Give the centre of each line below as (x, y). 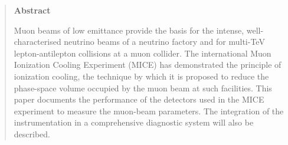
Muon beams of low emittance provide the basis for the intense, (129, 30)
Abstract (32, 10)
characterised (37, 42)
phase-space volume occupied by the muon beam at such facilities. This (143, 88)
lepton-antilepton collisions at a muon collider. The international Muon (143, 53)
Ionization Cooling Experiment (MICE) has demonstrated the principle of (148, 65)
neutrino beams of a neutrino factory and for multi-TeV (164, 42)
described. (32, 134)
